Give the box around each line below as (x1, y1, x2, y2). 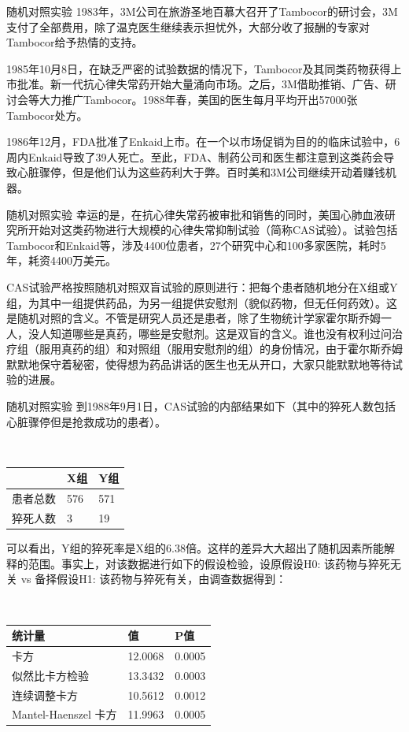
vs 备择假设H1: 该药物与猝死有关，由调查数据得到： (20, 570, 287, 587)
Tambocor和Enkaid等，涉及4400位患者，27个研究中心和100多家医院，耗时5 (6, 236, 386, 253)
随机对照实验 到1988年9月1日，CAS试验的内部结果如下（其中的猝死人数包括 (6, 398, 396, 414)
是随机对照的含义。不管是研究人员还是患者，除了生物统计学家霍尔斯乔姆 (6, 310, 381, 326)
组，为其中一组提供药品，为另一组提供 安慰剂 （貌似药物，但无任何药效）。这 (6, 294, 397, 310)
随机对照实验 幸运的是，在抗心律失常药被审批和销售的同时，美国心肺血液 (6, 206, 385, 222)
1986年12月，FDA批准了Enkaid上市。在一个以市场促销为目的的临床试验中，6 (6, 133, 400, 150)
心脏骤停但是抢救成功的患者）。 (6, 413, 166, 429)
